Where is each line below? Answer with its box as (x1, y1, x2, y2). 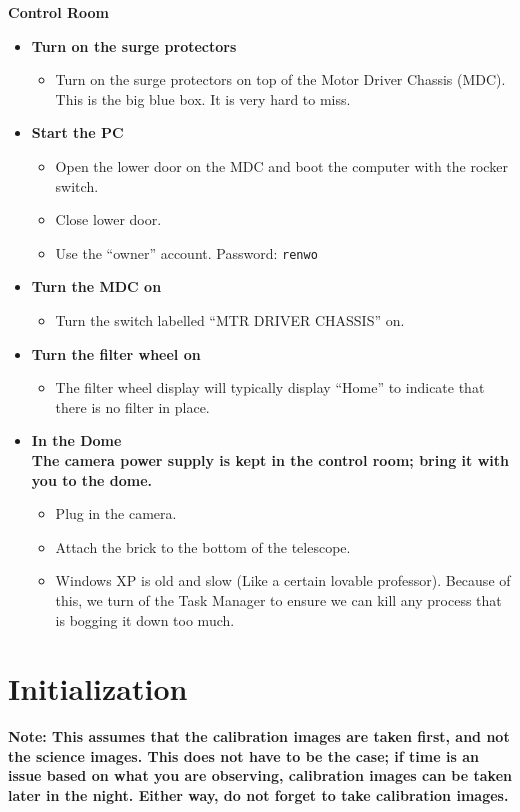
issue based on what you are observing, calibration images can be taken (8, 765, 512, 786)
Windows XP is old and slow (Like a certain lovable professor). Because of (55, 570, 511, 591)
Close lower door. (55, 209, 162, 230)
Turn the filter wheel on (31, 343, 201, 364)
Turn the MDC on (31, 276, 162, 297)
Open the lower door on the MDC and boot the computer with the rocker (55, 155, 508, 176)
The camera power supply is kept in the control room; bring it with (31, 449, 509, 470)
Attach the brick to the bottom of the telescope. (55, 536, 351, 557)
